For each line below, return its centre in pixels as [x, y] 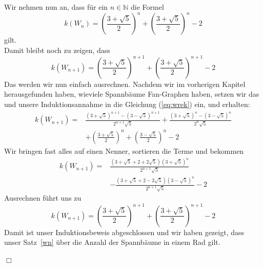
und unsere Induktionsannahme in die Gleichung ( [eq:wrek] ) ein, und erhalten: [127, 104]
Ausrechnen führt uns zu [43, 198]
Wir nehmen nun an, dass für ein [56, 7]
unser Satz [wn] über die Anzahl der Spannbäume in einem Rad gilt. [112, 242]
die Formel [147, 7]
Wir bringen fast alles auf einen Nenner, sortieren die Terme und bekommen [124, 151]
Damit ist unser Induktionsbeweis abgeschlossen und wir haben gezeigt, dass [124, 232]
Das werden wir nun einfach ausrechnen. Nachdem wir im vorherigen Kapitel [125, 84]
